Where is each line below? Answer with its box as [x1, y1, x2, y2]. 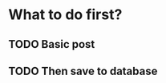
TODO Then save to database [8, 64, 158, 77]
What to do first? [8, 6, 123, 24]
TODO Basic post [8, 38, 95, 51]
